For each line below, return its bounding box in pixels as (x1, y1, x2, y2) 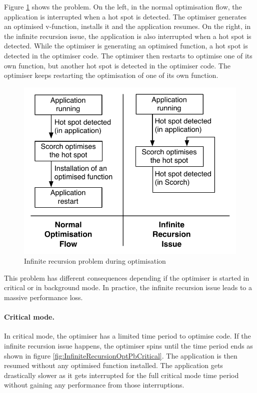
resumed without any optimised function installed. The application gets (4, 360, 223, 371)
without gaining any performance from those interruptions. (4, 380, 184, 390)
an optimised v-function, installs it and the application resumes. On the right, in (4, 21, 251, 31)
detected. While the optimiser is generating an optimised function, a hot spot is (4, 40, 248, 51)
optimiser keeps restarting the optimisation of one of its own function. (4, 70, 218, 80)
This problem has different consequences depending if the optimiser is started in (4, 272, 249, 283)
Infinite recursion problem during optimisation (24, 256, 166, 266)
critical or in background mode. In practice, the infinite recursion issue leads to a (4, 282, 252, 293)
